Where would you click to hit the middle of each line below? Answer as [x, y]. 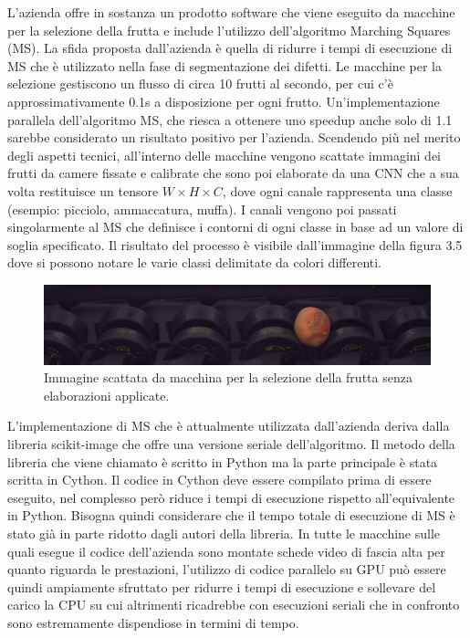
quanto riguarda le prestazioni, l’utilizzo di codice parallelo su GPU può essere [227, 569]
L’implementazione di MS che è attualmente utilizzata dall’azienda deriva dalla [229, 426]
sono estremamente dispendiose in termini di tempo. [153, 622]
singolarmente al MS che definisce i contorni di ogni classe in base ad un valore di [235, 227]
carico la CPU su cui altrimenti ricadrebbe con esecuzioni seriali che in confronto [234, 605]
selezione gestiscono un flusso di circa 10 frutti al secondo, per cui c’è [200, 84]
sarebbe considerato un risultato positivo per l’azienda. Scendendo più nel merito [234, 137]
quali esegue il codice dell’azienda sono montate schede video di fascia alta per [226, 551]
